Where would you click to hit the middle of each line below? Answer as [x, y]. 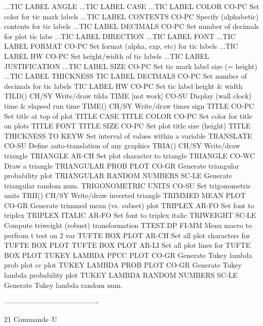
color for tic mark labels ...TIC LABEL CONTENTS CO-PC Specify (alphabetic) [131, 16]
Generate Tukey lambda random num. [63, 285]
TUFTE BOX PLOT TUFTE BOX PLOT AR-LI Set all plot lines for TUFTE [127, 245]
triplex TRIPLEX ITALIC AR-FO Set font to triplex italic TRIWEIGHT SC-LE [130, 215]
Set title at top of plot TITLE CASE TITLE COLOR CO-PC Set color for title [128, 116]
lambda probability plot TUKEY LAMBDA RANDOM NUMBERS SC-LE [121, 275]
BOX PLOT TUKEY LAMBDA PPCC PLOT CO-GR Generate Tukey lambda [128, 255]
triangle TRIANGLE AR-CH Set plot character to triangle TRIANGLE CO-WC [130, 155]
